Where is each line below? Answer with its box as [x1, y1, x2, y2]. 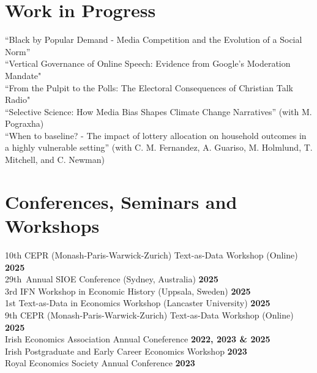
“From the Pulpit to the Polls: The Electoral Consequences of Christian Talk [5, 81, 293, 94]
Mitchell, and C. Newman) [5, 153, 105, 166]
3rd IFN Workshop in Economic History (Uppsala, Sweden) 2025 [5, 284, 251, 297]
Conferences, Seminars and [5, 189, 237, 214]
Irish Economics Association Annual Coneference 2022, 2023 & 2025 [5, 333, 270, 345]
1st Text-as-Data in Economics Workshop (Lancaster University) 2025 [5, 296, 270, 309]
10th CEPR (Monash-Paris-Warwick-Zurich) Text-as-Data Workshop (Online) [5, 248, 298, 261]
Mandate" [5, 69, 42, 81]
